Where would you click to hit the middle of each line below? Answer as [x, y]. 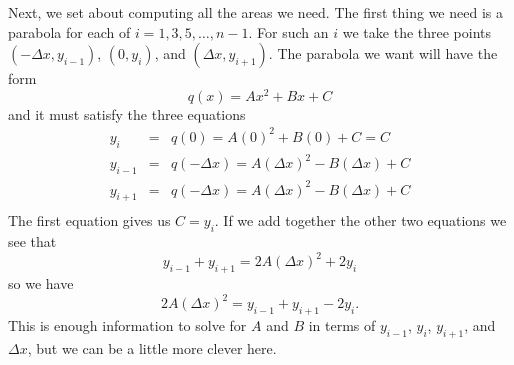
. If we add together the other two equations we [360, 220]
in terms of [342, 325]
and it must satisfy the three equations [127, 113]
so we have [41, 283]
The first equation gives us [89, 220]
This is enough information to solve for [127, 325]
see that [32, 241]
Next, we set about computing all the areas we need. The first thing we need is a [255, 12]
